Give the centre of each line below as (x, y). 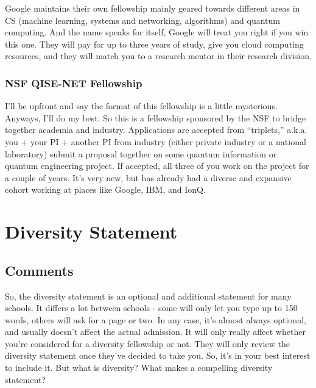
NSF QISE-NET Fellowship (74, 83)
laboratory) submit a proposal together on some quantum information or (141, 153)
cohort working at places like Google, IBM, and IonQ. (105, 189)
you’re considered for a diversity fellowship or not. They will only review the (147, 343)
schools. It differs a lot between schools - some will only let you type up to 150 (151, 308)
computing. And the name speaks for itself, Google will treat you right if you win (157, 32)
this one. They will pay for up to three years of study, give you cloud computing (154, 44)
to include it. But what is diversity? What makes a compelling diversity (139, 368)
